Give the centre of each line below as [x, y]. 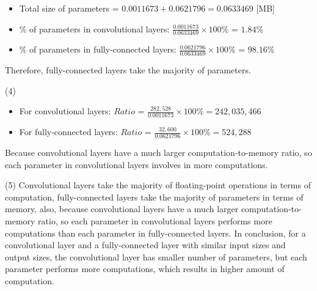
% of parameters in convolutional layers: [94, 28]
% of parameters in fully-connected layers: [98, 49]
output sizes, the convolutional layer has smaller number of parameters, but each [156, 256]
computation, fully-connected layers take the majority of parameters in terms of [154, 197]
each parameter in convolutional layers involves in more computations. [137, 164]
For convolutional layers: [65, 111]
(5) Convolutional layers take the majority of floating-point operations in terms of [158, 185]
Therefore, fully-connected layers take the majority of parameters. [128, 70]
